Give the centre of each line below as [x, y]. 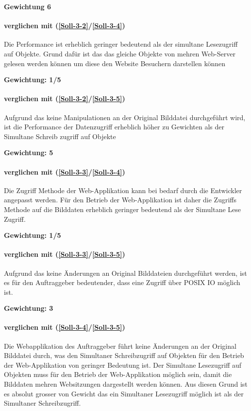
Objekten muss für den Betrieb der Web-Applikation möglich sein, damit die [118, 374]
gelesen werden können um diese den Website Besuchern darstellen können [115, 63]
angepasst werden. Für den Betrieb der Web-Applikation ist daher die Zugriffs [120, 200]
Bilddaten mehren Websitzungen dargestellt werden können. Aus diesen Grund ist [126, 384]
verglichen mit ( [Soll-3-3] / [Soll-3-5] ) [65, 254]
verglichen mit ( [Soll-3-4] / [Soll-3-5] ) [65, 327]
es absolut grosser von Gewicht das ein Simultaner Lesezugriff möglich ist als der [124, 393]
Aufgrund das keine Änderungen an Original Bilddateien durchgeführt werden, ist [125, 273]
